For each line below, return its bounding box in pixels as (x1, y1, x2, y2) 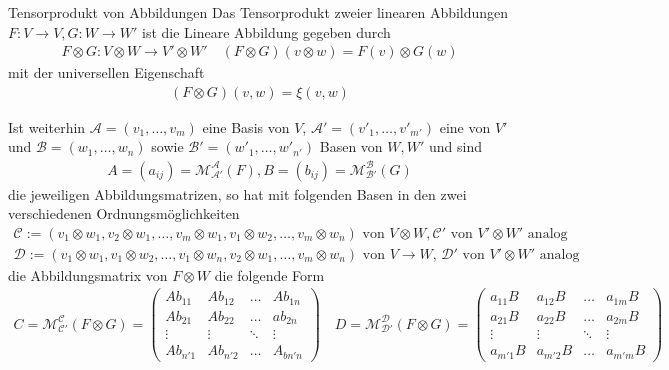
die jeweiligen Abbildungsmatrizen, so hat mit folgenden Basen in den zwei (8, 183, 467, 204)
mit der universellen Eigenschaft (8, 62, 205, 83)
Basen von (319, 136, 383, 157)
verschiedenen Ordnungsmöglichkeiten (8, 203, 240, 224)
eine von (439, 116, 491, 137)
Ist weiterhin (8, 116, 86, 137)
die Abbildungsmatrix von (8, 264, 168, 285)
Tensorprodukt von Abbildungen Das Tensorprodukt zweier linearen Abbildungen (8, 2, 509, 22)
